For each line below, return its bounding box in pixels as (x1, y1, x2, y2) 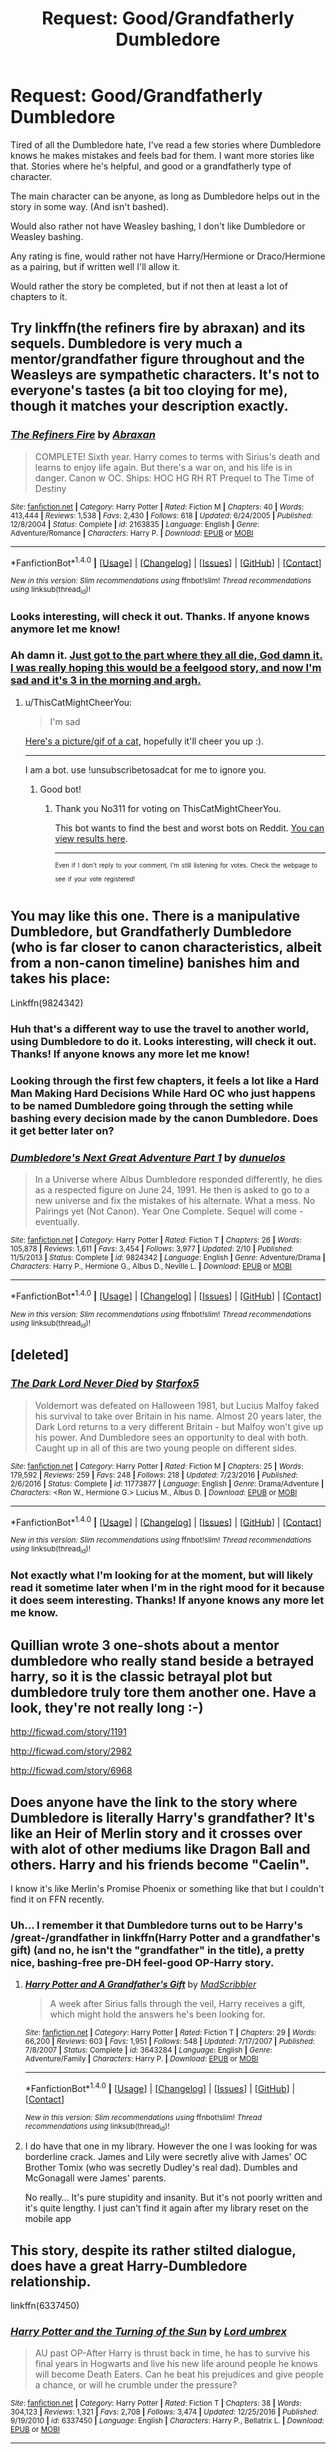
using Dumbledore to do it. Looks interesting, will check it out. (10, 1034, 317, 1048)
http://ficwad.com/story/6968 (10, 1765, 133, 1777)
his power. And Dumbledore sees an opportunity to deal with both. (34, 1431, 309, 1443)
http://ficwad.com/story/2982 (10, 1745, 133, 1757)
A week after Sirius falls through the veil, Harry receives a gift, (49, 1998, 306, 2010)
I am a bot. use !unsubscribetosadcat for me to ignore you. (24, 763, 267, 776)
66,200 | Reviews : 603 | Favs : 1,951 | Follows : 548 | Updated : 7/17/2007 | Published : (24, 2037, 316, 2047)
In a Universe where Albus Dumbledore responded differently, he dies (34, 1173, 323, 1185)
